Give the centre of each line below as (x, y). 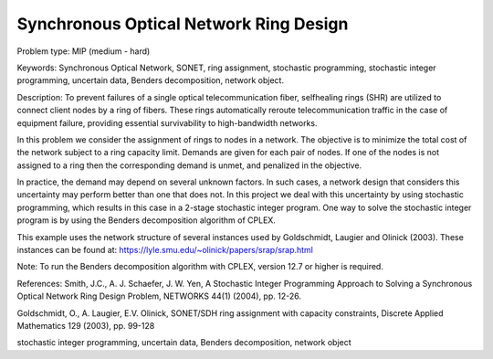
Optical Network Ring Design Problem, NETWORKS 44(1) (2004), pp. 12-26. (159, 296)
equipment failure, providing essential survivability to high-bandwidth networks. (168, 122)
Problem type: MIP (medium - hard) (84, 51)
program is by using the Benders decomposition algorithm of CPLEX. (146, 220)
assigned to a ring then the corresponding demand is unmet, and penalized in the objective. (189, 165)
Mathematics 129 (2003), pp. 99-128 (86, 325)
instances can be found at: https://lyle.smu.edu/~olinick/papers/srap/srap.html (165, 250)
